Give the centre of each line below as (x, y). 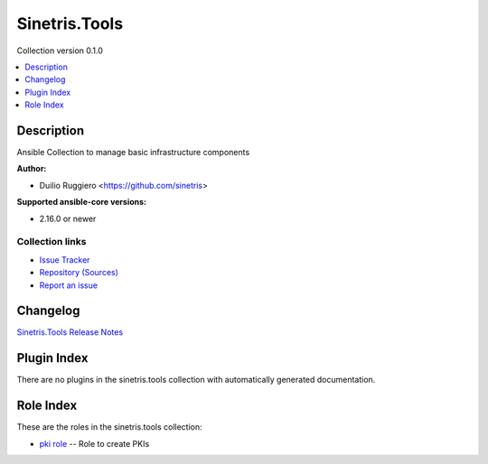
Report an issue (69, 285)
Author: (32, 169)
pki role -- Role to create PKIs (94, 443)
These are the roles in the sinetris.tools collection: (109, 427)
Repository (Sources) (79, 273)
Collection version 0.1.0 (60, 51)
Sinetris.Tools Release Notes (70, 332)
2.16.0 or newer (68, 218)
